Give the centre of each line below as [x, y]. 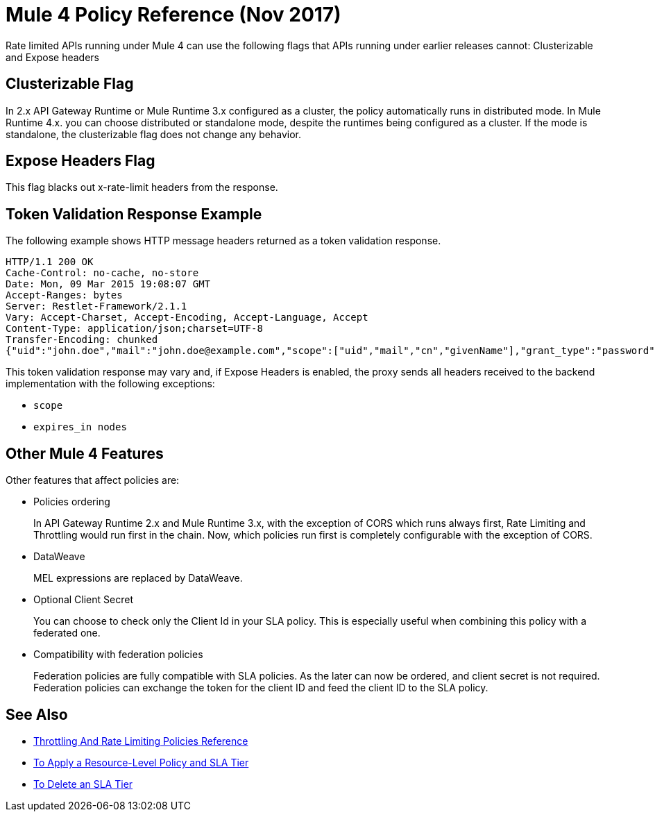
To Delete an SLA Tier [83, 784]
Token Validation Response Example [134, 214]
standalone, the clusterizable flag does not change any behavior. [154, 134]
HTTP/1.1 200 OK [50, 262]
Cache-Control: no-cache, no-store [102, 273]
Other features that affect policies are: [93, 480]
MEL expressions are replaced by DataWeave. [138, 578]
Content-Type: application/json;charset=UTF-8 [134, 329]
